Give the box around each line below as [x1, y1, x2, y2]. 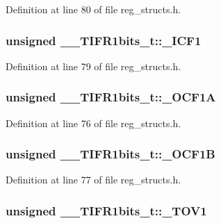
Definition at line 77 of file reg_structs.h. [6, 172, 181, 187]
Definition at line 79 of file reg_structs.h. [6, 58, 181, 73]
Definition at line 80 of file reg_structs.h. [6, 2, 181, 16]
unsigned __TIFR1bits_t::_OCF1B [6, 145, 215, 163]
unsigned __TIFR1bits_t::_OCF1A [6, 88, 216, 106]
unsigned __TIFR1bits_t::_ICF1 [6, 31, 202, 49]
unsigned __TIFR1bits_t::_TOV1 [6, 201, 207, 219]
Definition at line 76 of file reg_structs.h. [6, 115, 181, 130]
